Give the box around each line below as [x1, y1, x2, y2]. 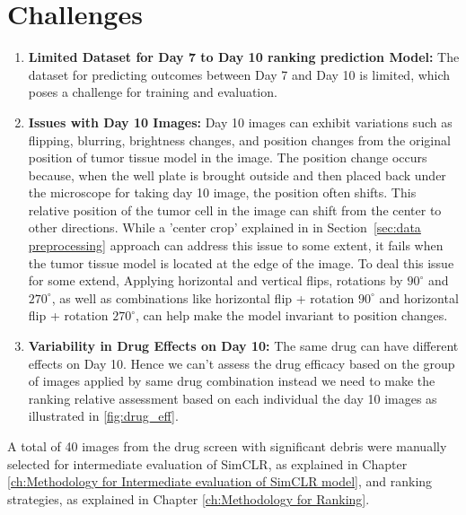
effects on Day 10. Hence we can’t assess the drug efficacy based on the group [28, 354, 455, 372]
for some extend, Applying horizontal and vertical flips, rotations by [28, 271, 403, 290]
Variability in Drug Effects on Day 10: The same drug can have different [28, 336, 459, 355]
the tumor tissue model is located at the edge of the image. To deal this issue [28, 253, 454, 272]
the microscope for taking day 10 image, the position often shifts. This [28, 183, 417, 202]
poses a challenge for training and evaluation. [28, 83, 277, 101]
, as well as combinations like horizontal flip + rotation [51, 288, 355, 307]
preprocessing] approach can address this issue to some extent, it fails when [28, 236, 444, 255]
